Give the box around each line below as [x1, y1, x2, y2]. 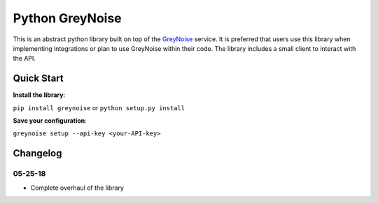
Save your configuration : [13, 116, 87, 125]
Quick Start [13, 73, 64, 84]
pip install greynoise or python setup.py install [13, 103, 185, 112]
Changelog [13, 147, 62, 160]
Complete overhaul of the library [30, 183, 124, 192]
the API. [13, 54, 36, 63]
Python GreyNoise [13, 10, 122, 26]
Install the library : [13, 91, 66, 99]
